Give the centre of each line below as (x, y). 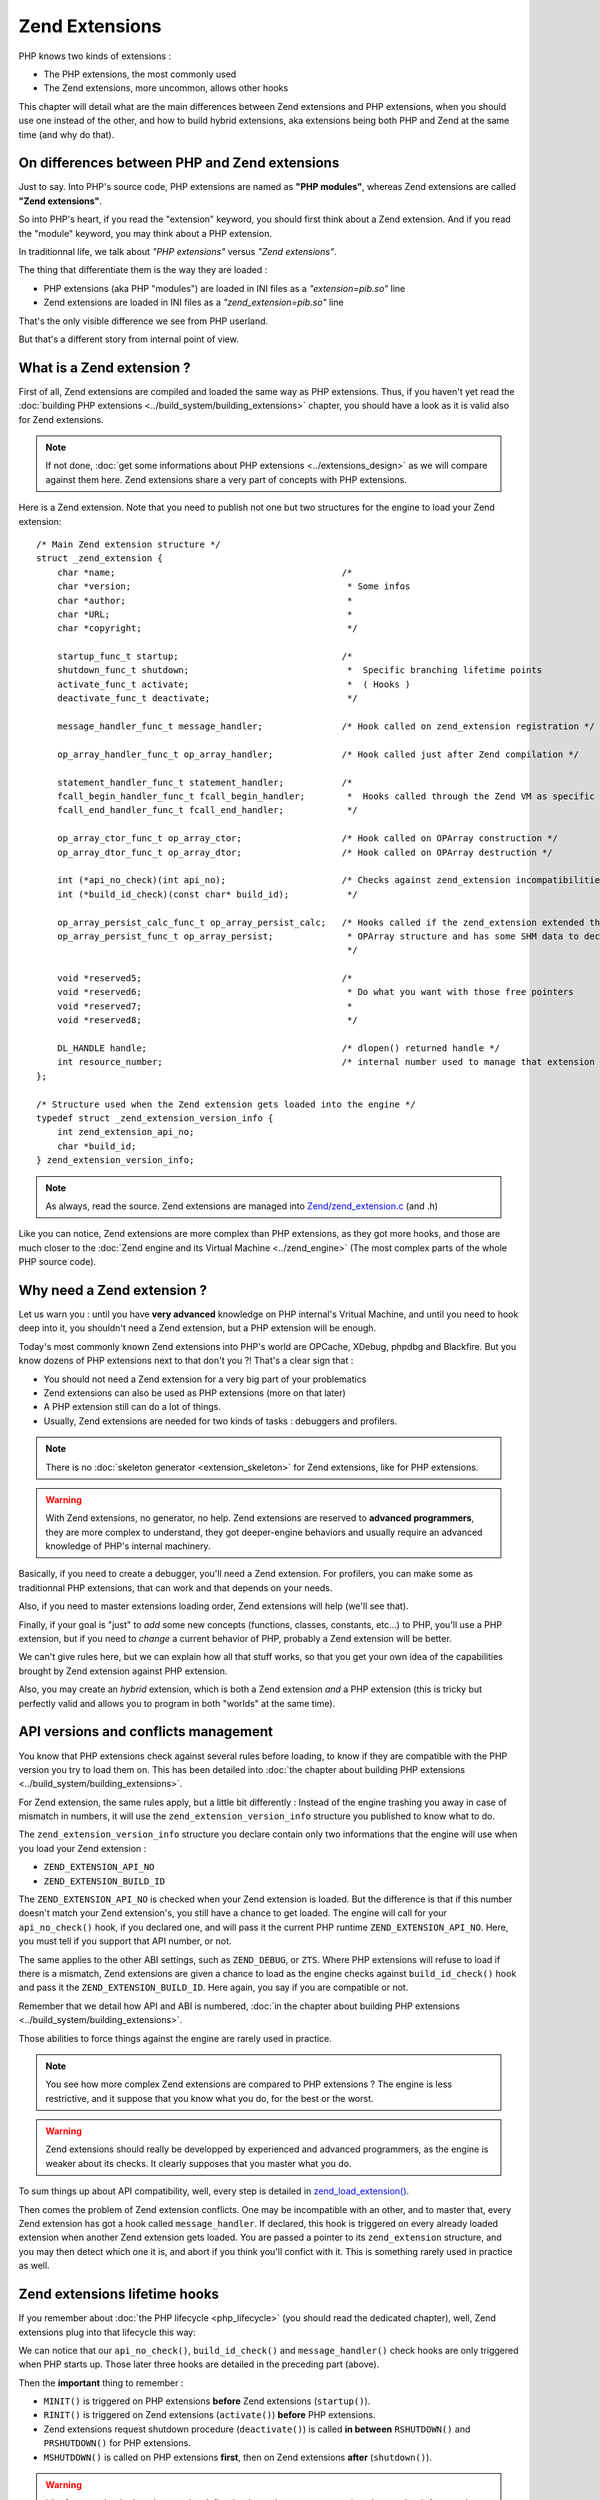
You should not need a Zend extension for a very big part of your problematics (205, 1379)
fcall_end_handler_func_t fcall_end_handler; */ (207, 810)
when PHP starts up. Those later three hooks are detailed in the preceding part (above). (199, 2364)
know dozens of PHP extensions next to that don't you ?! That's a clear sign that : (186, 1361)
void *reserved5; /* (204, 978)
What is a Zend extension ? (104, 367)
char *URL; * (204, 614)
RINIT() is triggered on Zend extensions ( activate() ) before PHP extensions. (209, 2415)
